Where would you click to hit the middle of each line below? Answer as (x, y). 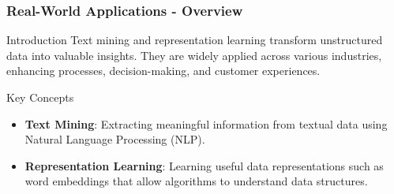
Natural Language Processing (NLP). (115, 139)
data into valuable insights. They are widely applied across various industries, (194, 55)
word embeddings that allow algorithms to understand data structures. (196, 181)
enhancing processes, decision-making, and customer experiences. (163, 71)
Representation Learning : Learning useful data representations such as (204, 165)
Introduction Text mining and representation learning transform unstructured (195, 40)
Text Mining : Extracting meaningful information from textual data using (206, 123)
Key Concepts (40, 97)
